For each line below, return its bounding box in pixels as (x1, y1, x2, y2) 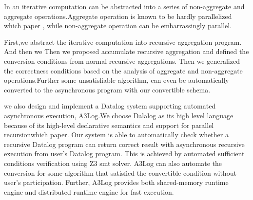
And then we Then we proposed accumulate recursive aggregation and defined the (4, 46, 249, 56)
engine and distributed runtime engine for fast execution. (4, 186, 174, 197)
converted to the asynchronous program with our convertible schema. (4, 84, 211, 94)
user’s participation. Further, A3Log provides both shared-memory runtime (4, 177, 229, 187)
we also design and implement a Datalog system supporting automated (4, 101, 216, 111)
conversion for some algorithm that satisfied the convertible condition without (4, 167, 236, 178)
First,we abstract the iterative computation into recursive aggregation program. (4, 36, 242, 47)
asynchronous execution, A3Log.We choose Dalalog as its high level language (4, 110, 234, 120)
